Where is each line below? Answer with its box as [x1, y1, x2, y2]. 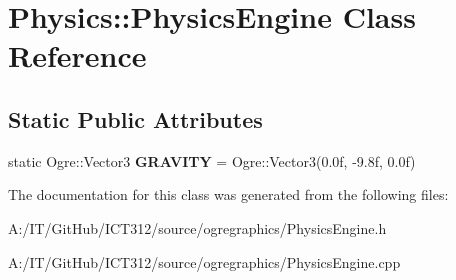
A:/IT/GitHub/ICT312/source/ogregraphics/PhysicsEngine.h [8, 217, 387, 238]
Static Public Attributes [8, 103, 263, 134]
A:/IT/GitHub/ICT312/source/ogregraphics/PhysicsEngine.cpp [8, 251, 401, 272]
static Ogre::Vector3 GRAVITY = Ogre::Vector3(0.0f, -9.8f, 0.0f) [8, 150, 416, 171]
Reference [8, 35, 147, 76]
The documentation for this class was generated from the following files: [8, 184, 449, 205]
